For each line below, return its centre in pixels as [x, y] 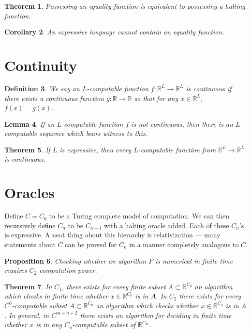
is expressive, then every [96, 149]
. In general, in [27, 315]
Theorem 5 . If [27, 149]
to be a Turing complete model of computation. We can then [139, 216]
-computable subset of [104, 325]
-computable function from [177, 149]
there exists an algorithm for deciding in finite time [156, 315]
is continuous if [209, 88]
